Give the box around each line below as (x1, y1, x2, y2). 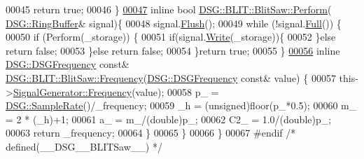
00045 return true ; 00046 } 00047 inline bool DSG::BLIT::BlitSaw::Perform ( (6, 2, 332, 16)
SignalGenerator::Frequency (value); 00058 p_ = (13, 84, 219, 99)
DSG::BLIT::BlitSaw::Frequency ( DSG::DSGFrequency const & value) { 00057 (6, 70, 336, 85)
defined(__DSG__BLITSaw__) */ (6, 139, 162, 153)
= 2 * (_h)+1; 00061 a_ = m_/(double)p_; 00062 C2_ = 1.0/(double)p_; (6, 111, 332, 126)
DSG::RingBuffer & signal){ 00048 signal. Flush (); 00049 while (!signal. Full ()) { (6, 15, 342, 30)
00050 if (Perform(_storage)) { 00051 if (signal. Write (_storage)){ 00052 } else (6, 29, 336, 44)
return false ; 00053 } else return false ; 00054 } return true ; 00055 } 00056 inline (6, 43, 340, 57)
